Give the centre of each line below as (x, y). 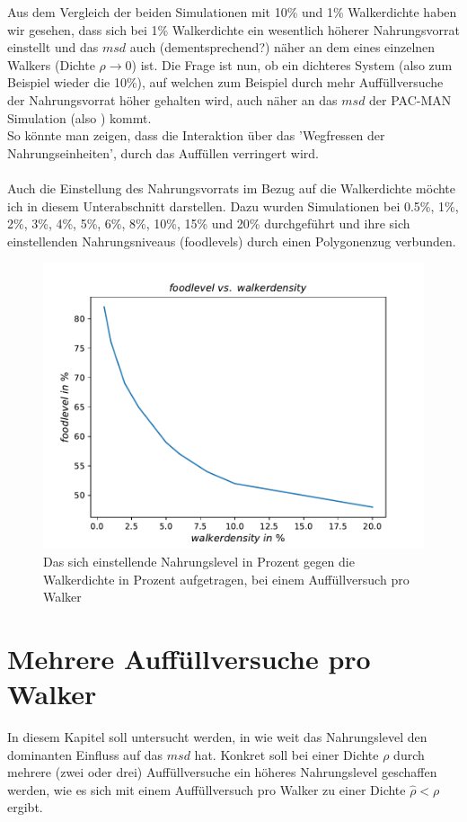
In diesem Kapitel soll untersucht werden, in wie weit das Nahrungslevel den (217, 737)
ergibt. (25, 807)
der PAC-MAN (410, 99)
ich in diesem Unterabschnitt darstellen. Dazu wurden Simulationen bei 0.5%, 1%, (233, 205)
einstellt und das (53, 47)
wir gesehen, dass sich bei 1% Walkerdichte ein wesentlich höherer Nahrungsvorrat (233, 29)
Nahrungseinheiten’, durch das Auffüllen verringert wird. (163, 152)
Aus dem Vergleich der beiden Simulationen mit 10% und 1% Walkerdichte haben (232, 12)
